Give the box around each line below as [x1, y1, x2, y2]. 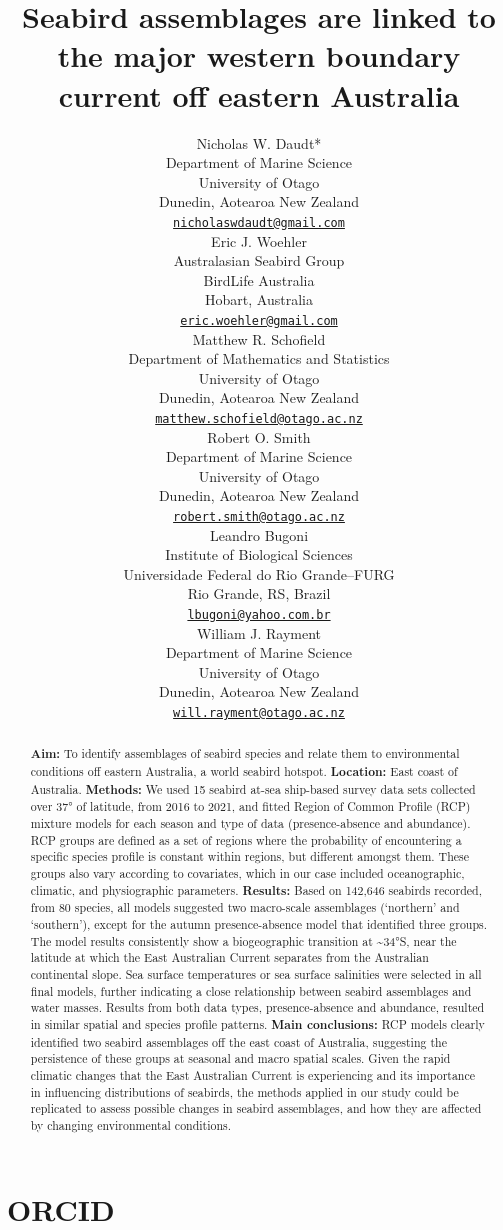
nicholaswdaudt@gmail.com [173, 215, 345, 230]
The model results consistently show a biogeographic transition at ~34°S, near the [30, 932, 457, 949]
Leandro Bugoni [209, 524, 309, 545]
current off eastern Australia [58, 74, 460, 115]
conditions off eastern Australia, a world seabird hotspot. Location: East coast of [30, 763, 458, 781]
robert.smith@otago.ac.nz [173, 509, 345, 524]
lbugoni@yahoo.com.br [187, 608, 331, 622]
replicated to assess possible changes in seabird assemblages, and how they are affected [30, 1100, 482, 1117]
